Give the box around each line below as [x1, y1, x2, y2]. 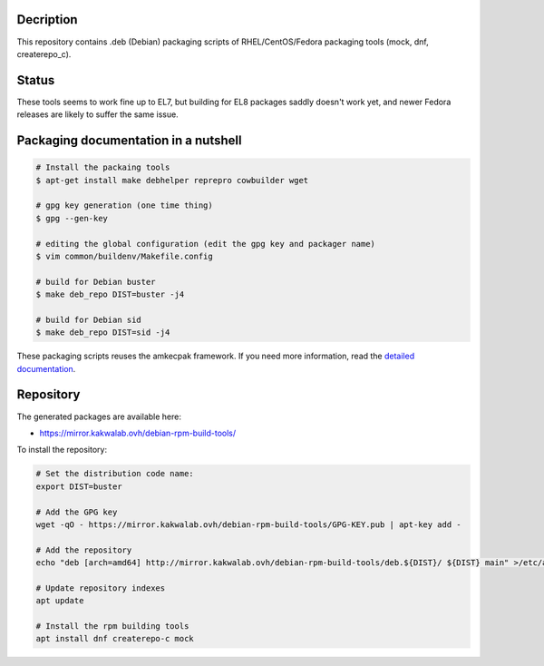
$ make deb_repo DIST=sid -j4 [35, 328, 170, 338]
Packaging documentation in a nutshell [16, 132, 242, 149]
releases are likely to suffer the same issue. [16, 109, 179, 120]
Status [16, 73, 55, 88]
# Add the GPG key [35, 506, 118, 517]
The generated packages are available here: [16, 411, 181, 422]
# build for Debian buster [35, 277, 156, 287]
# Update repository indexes [35, 583, 166, 593]
